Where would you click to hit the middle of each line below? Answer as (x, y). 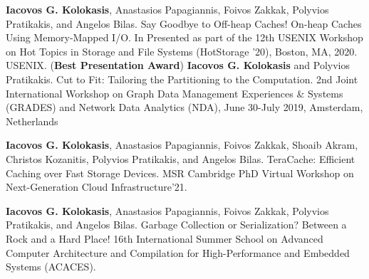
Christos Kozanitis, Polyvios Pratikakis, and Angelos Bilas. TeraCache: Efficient (181, 158)
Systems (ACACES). (51, 267)
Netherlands (32, 121)
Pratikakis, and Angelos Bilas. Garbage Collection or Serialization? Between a (176, 225)
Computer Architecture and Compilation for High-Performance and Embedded (178, 252)
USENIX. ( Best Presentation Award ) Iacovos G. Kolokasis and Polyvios (178, 65)
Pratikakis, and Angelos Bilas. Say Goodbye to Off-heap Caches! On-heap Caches (184, 23)
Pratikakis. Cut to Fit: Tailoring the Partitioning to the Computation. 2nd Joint (182, 79)
